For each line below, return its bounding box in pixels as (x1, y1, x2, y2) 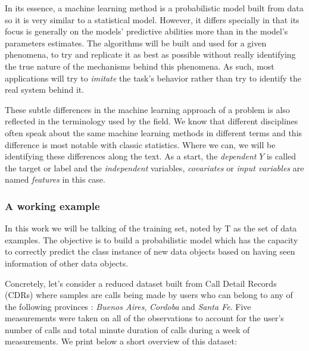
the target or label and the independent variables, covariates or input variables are (5, 161, 304, 174)
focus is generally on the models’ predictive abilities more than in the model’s (5, 25, 288, 37)
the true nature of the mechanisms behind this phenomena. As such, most (5, 59, 274, 72)
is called (266, 150, 296, 162)
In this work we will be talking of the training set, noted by (5, 222, 222, 234)
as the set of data (233, 222, 297, 234)
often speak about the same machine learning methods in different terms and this (5, 126, 302, 139)
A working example (5, 198, 100, 213)
